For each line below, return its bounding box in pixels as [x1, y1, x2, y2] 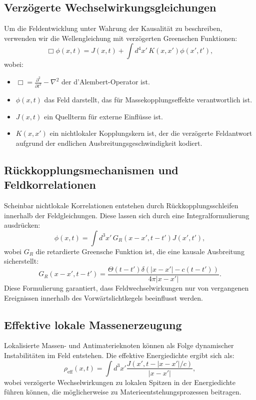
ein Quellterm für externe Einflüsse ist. [44, 111, 163, 121]
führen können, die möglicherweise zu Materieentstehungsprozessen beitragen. [4, 387, 241, 397]
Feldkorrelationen [4, 177, 96, 192]
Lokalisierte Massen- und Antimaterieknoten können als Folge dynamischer [4, 340, 234, 351]
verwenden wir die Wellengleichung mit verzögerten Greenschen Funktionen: [4, 32, 237, 43]
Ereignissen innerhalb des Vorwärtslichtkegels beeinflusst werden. [4, 292, 203, 303]
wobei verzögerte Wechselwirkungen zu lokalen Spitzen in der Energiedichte [4, 377, 235, 387]
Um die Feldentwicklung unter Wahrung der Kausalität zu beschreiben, [4, 23, 222, 33]
